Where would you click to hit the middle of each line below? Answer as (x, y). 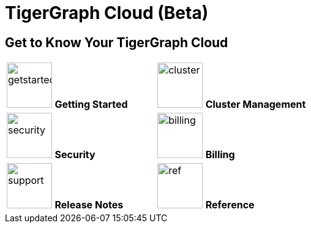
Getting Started (91, 104)
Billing (220, 155)
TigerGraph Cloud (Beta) (107, 13)
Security (75, 155)
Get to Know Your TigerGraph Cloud (117, 42)
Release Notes (89, 205)
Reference (230, 205)
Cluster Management (256, 104)
